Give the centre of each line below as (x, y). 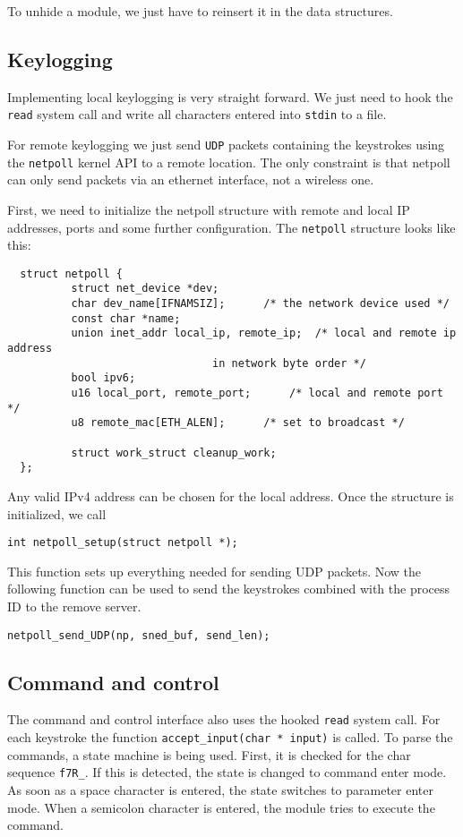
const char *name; (126, 318)
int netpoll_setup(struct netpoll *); (123, 543)
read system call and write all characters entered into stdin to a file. (197, 114)
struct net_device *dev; (145, 289)
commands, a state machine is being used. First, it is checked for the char (209, 754)
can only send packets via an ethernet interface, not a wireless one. (191, 179)
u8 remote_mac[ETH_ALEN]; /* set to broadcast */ (238, 423)
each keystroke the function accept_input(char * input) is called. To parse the (230, 737)
